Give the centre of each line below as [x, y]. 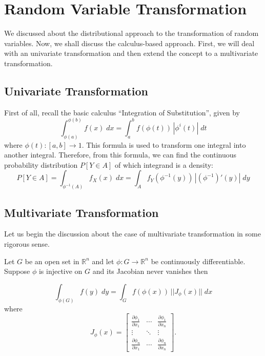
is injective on [60, 271]
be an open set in [52, 261]
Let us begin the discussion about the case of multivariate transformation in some [132, 234]
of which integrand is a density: [164, 164]
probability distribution [41, 164]
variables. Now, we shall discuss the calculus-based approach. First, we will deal [129, 43]
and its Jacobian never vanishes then [150, 271]
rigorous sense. [27, 244]
